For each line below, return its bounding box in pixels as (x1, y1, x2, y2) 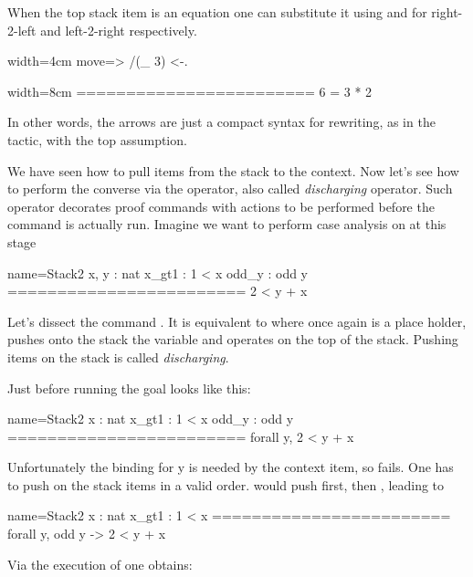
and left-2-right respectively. (40, 20, 197, 39)
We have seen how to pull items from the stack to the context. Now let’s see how (7, 161, 459, 180)
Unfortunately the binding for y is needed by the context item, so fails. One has (7, 457, 454, 477)
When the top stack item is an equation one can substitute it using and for (7, 3, 427, 21)
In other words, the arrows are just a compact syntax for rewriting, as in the (7, 112, 436, 131)
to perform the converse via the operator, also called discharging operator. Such (7, 179, 453, 198)
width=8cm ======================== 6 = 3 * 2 (7, 81, 373, 100)
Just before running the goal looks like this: (7, 378, 251, 397)
